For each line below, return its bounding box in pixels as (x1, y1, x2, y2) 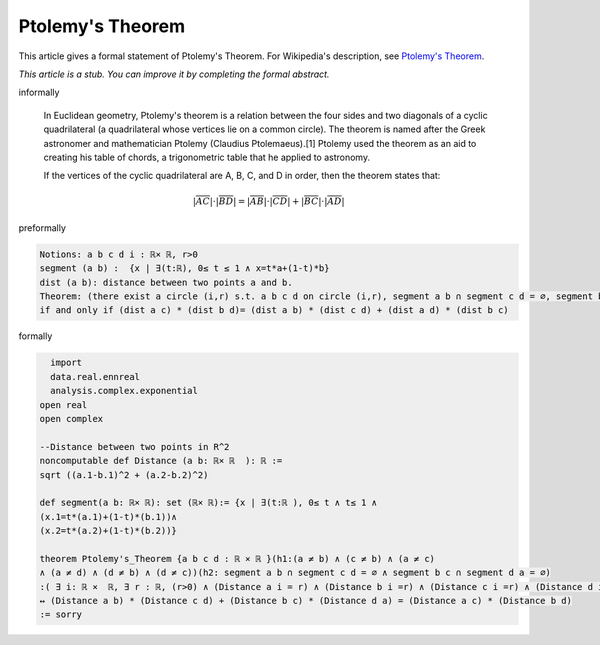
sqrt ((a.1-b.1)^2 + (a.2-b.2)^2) (39, 469, 209, 480)
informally (18, 86, 60, 99)
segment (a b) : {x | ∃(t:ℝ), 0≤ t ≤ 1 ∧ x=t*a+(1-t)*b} (39, 263, 330, 274)
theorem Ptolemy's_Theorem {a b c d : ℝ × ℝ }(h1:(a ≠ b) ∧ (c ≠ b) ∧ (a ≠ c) (39, 553, 435, 564)
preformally (18, 221, 67, 234)
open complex (39, 413, 104, 424)
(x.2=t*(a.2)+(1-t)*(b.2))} (39, 525, 177, 537)
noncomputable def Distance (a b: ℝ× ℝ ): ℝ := (39, 455, 283, 467)
